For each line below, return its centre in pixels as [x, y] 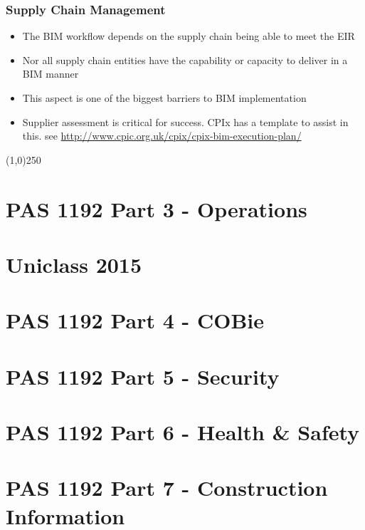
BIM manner [51, 74]
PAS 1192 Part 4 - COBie [135, 320]
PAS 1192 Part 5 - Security [143, 376]
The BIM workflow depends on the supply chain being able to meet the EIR [189, 36]
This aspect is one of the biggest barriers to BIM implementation [164, 98]
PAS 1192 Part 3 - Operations [157, 208]
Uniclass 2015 [74, 264]
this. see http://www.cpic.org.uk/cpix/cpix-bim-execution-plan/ [162, 136]
